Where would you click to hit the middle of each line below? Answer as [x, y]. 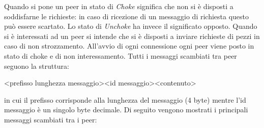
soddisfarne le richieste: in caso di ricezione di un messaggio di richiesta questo [127, 16]
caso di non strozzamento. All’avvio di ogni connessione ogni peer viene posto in [129, 46]
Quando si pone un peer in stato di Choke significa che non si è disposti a [119, 6]
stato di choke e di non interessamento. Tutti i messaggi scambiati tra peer [121, 55]
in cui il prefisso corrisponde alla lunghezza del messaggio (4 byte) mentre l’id [125, 99]
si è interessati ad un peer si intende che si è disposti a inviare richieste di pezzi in [132, 36]
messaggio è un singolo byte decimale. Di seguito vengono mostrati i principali [126, 110]
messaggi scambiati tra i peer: [51, 119]
